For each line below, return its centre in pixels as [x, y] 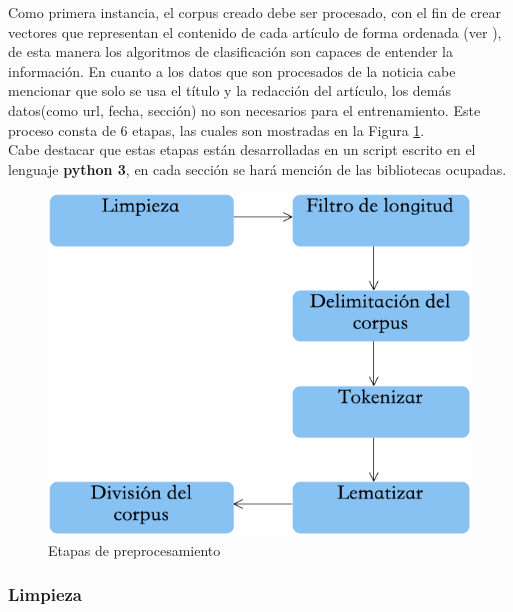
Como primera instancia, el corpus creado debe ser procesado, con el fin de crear [254, 12]
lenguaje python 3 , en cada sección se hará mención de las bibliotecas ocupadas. [257, 168]
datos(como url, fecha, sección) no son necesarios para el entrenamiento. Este [244, 109]
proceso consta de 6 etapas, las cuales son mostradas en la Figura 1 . [216, 129]
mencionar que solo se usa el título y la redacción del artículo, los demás [230, 90]
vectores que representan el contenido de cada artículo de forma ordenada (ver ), [255, 31]
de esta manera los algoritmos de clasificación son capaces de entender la [231, 51]
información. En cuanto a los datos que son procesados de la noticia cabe [232, 70]
